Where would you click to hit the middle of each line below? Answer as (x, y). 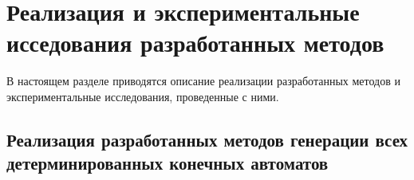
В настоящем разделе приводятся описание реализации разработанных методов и (203, 81)
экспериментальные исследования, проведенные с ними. (143, 96)
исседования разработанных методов (195, 43)
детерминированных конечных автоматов (168, 163)
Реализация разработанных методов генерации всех (207, 139)
